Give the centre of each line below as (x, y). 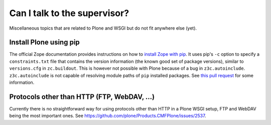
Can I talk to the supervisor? (69, 13)
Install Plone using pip (44, 42)
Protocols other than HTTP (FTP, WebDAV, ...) (82, 97)
